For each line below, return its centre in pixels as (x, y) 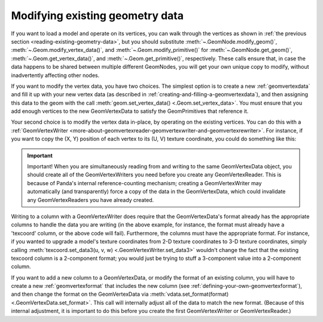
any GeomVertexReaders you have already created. (91, 200)
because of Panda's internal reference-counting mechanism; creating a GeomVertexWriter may (144, 183)
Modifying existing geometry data (97, 16)
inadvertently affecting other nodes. (55, 75)
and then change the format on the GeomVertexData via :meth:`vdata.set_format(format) (120, 294)
